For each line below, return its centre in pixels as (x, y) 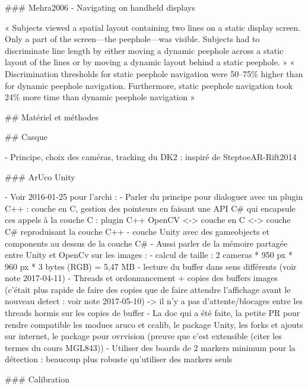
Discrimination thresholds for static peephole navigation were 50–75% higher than (154, 73)
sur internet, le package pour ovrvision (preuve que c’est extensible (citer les (143, 336)
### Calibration (37, 379)
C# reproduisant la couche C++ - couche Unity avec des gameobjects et (137, 231)
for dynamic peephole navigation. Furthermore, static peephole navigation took (149, 85)
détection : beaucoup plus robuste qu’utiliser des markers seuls (119, 359)
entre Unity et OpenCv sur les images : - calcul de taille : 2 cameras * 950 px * (149, 255)
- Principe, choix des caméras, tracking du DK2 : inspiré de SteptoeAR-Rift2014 (151, 156)
